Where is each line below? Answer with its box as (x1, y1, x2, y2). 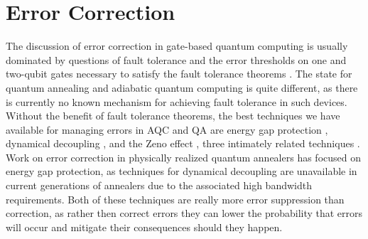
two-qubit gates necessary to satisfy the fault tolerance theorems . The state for (6, 66, 352, 81)
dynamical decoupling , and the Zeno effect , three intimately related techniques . (6, 136, 360, 151)
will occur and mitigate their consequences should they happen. (6, 219, 283, 234)
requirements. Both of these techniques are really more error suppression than (6, 191, 345, 206)
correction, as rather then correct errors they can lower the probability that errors (6, 206, 363, 221)
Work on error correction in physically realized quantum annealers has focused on (6, 149, 361, 164)
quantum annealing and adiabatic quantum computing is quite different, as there (6, 80, 358, 95)
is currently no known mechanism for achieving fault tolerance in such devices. (6, 94, 347, 109)
